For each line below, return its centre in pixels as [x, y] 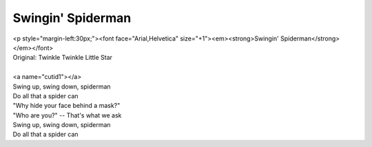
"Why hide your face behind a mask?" [66, 106]
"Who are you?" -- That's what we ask [67, 115]
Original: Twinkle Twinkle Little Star [63, 58]
